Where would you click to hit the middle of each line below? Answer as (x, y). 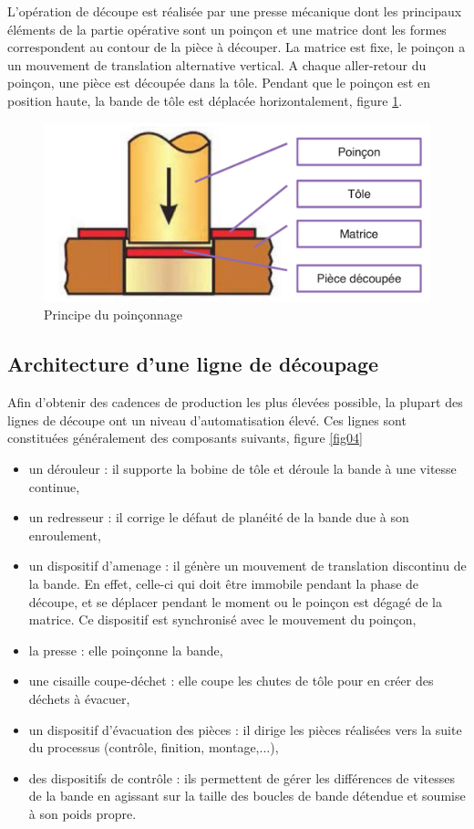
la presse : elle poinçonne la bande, (126, 650)
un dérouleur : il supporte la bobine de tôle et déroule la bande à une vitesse (242, 468)
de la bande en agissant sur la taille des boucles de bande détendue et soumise (247, 796)
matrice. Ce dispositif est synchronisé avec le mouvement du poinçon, (222, 619)
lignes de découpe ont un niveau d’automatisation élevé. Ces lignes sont (207, 420)
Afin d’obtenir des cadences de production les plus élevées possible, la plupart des (235, 402)
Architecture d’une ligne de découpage (193, 364)
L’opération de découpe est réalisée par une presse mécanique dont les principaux (235, 11)
